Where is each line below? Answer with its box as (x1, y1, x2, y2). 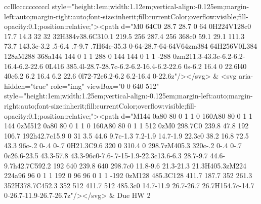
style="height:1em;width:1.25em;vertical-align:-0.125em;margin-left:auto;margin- (4, 90, 253, 101)
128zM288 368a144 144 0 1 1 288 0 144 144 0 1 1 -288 (4, 50, 171, 61)
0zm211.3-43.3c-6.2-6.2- (172, 50, 245, 61)
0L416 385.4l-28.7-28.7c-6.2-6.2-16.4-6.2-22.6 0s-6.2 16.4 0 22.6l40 (45, 60, 247, 71)
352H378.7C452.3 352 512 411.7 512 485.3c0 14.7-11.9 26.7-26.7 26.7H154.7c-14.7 (4, 180, 254, 190)
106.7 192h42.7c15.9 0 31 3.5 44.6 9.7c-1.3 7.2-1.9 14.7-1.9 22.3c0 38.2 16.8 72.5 (4, 130, 249, 141)
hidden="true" (4, 80, 49, 91)
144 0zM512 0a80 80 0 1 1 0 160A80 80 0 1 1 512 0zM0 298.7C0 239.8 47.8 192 (4, 120, 249, 131)
